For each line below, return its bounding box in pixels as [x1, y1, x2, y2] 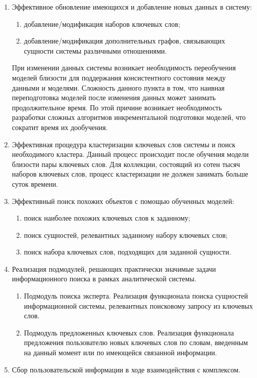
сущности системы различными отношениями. [24, 45, 167, 56]
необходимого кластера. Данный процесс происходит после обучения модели [12, 149, 249, 159]
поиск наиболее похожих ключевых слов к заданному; [24, 213, 190, 223]
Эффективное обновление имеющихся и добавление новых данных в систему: [12, 2, 252, 12]
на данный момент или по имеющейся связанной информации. [24, 347, 217, 358]
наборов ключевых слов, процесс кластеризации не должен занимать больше [12, 169, 248, 179]
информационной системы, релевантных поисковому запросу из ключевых [24, 300, 253, 311]
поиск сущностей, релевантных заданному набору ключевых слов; [24, 229, 228, 240]
